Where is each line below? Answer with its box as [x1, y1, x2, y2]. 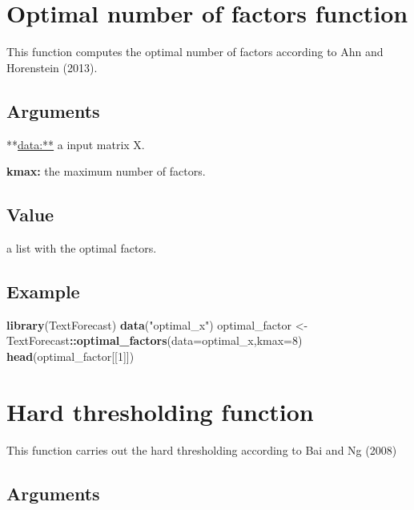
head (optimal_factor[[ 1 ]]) [6, 347, 135, 364]
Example [6, 278, 80, 303]
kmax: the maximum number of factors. [6, 163, 206, 180]
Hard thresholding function [6, 395, 314, 427]
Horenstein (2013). [6, 59, 98, 75]
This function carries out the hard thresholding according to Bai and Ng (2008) [6, 441, 397, 458]
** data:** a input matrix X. [6, 136, 145, 152]
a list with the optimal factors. [6, 239, 157, 256]
